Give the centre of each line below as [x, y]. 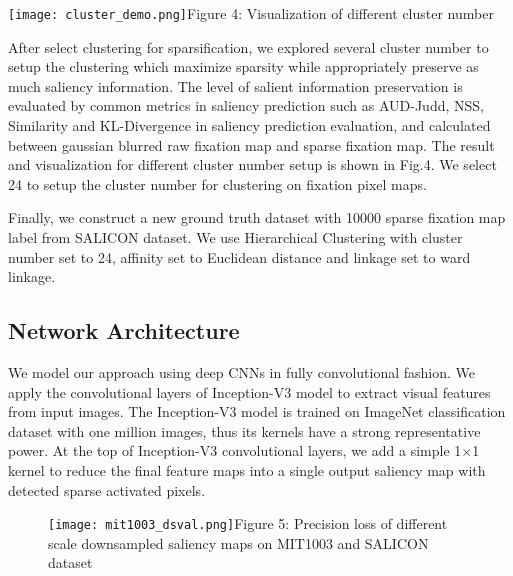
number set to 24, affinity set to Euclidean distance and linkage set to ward [239, 256]
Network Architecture [124, 330]
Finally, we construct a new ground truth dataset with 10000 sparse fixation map [257, 217]
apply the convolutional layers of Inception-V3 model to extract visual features [249, 391]
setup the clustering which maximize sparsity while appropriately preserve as [243, 66]
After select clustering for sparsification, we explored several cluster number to [248, 46]
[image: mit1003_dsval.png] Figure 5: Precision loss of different [248, 523]
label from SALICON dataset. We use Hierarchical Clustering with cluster [235, 237]
